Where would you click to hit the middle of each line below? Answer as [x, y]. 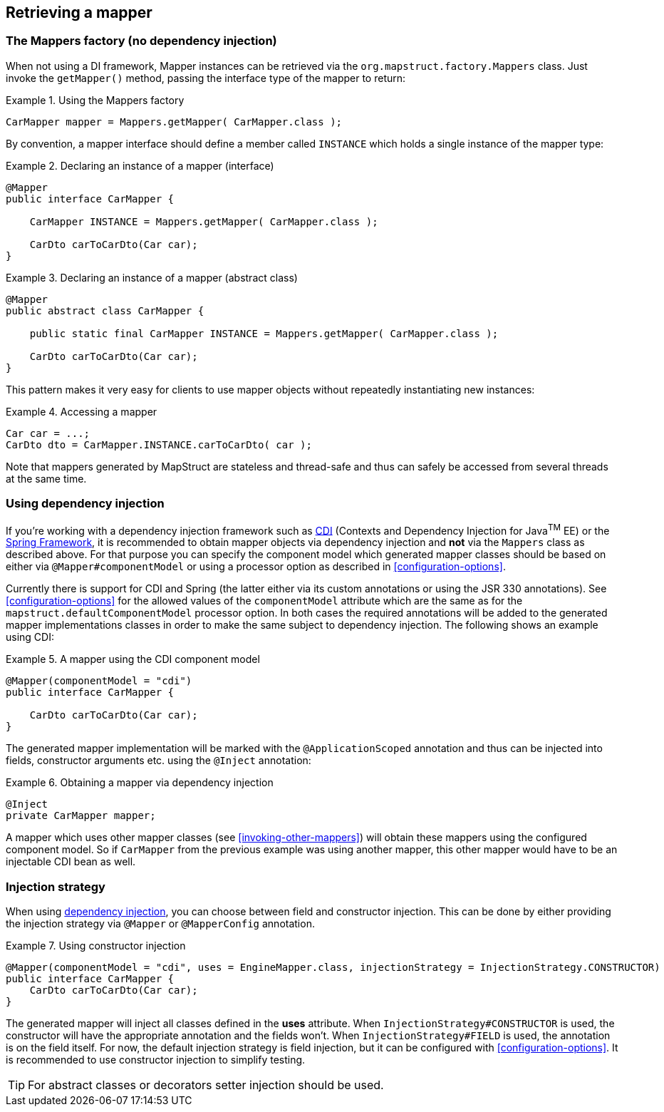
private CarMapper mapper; [81, 816]
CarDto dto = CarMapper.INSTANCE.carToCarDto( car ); [159, 444]
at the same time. [46, 478]
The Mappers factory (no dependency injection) [141, 41]
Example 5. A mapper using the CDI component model [133, 659]
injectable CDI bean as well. [71, 862]
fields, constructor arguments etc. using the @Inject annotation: [159, 761]
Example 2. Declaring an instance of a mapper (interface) [140, 165]
